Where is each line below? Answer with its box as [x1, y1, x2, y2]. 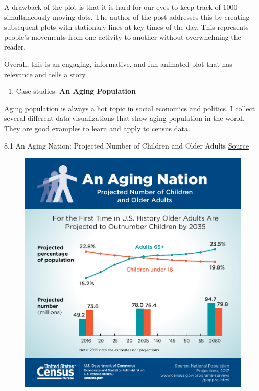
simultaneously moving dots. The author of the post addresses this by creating [4, 11, 250, 22]
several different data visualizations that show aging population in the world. [4, 113, 245, 124]
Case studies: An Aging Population [16, 86, 136, 96]
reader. [4, 41, 26, 52]
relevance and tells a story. [4, 68, 87, 79]
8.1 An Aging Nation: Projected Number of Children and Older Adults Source [4, 140, 249, 151]
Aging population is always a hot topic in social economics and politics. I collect [4, 103, 255, 113]
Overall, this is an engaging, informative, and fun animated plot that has [4, 58, 232, 69]
